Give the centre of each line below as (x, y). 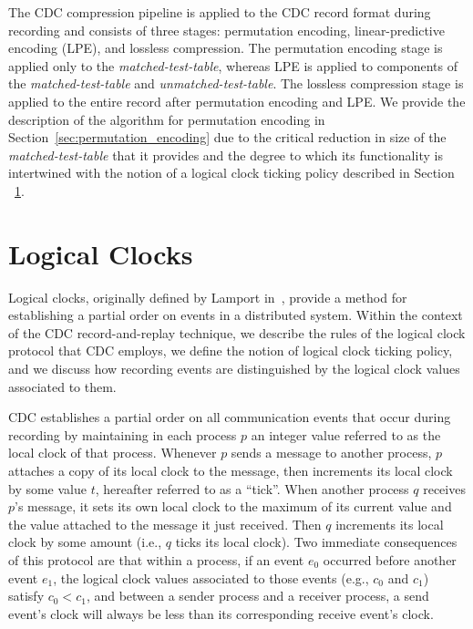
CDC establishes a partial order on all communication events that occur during (230, 417)
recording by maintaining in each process (123, 434)
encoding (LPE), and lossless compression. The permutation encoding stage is (226, 48)
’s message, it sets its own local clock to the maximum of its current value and (233, 506)
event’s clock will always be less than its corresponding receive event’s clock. (221, 613)
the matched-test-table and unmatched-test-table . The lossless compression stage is (236, 83)
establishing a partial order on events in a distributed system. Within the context (236, 315)
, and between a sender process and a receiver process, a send (257, 596)
